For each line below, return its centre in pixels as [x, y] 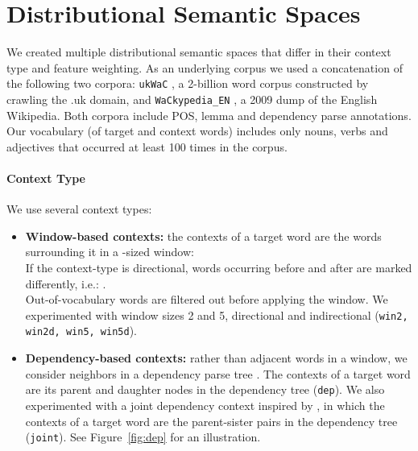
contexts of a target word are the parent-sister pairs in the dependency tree [211, 421]
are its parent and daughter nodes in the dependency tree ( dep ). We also [205, 389]
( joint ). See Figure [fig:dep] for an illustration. [143, 437]
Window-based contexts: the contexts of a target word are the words [203, 236]
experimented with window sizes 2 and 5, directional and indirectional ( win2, [217, 314]
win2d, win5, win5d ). [81, 331]
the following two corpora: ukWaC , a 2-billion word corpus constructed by [188, 83]
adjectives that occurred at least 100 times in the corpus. [147, 146]
